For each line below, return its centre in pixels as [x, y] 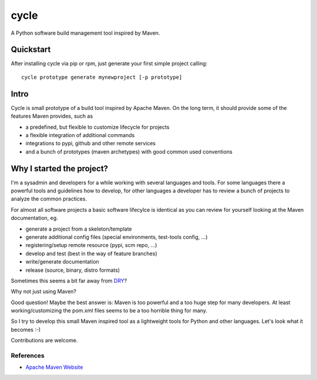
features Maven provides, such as [52, 116]
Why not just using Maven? [43, 292]
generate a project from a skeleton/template [79, 229]
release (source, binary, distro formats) [73, 270]
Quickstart [31, 50]
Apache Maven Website [54, 367]
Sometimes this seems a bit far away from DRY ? [69, 281]
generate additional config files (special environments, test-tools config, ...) [117, 237]
